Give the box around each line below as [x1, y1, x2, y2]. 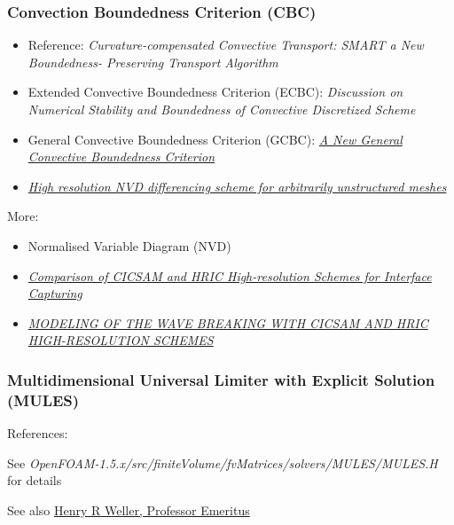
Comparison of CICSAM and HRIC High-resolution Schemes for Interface [27, 266, 432, 285]
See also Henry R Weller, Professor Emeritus [7, 500, 250, 519]
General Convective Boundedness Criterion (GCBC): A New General [27, 129, 403, 148]
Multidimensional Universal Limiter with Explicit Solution [7, 368, 435, 390]
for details [7, 471, 62, 490]
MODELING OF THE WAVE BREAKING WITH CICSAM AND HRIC [27, 313, 428, 332]
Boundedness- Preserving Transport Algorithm [27, 52, 278, 71]
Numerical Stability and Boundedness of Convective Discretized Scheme [27, 100, 416, 118]
